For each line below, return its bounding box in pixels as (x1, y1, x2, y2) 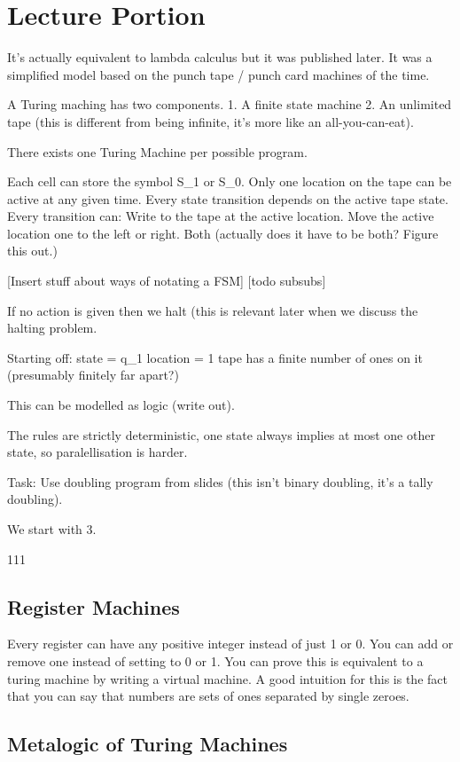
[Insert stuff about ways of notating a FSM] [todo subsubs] (7, 271, 326, 290)
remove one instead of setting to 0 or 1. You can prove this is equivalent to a (7, 651, 424, 670)
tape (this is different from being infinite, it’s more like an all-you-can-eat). (7, 112, 414, 130)
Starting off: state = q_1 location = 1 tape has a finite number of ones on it (7, 348, 423, 366)
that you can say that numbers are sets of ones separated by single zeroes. (7, 687, 409, 705)
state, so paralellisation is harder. (7, 443, 188, 461)
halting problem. (7, 318, 97, 337)
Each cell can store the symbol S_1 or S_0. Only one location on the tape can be (7, 172, 452, 191)
